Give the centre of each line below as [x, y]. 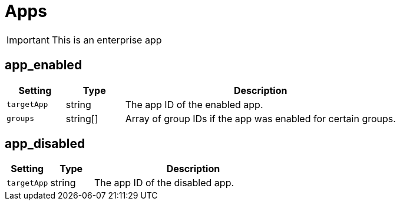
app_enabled [44, 65]
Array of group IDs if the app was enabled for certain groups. [260, 118]
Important [28, 40]
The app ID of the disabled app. [164, 183]
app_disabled [45, 144]
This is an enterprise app [107, 40]
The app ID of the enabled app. [194, 104]
